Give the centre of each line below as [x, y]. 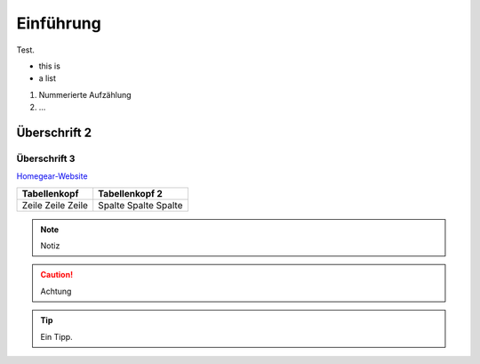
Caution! [57, 275]
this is [50, 66]
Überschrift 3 [46, 158]
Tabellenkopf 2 [131, 193]
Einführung [59, 23]
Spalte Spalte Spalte [140, 205]
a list [48, 78]
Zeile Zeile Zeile [55, 205]
